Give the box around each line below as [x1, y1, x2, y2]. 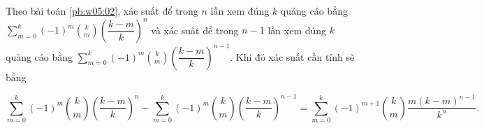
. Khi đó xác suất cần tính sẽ [230, 49, 355, 64]
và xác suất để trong [151, 22, 239, 37]
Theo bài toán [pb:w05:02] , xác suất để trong [6, 3, 198, 17]
